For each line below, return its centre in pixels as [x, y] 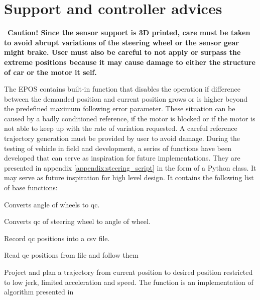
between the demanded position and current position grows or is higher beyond [126, 98]
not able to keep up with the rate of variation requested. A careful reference [121, 128]
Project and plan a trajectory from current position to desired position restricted [128, 272]
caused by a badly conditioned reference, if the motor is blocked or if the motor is [130, 118]
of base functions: [31, 188]
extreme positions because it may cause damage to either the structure [130, 62]
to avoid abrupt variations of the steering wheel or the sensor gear [121, 42]
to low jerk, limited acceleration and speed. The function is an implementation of [129, 282]
